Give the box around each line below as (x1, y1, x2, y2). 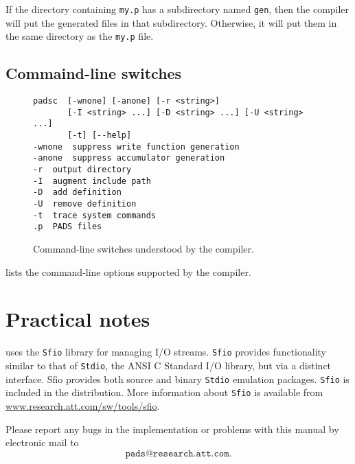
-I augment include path (33, 176, 151, 186)
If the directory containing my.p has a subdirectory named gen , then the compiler (5, 2, 350, 16)
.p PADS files (33, 222, 102, 232)
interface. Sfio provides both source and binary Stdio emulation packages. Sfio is (5, 371, 350, 386)
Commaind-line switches (5, 62, 182, 84)
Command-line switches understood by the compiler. (33, 241, 254, 255)
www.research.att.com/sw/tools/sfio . (5, 398, 160, 413)
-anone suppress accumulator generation (33, 153, 225, 163)
